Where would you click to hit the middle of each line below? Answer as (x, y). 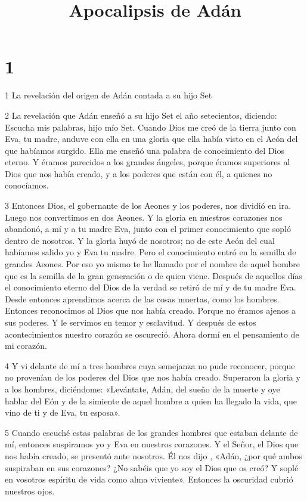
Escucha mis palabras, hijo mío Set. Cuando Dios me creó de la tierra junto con (151, 127)
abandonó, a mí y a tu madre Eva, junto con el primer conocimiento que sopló (148, 229)
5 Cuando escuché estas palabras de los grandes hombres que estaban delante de (151, 432)
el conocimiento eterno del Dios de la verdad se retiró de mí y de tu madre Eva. (151, 287)
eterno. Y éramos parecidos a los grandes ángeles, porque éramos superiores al (148, 162)
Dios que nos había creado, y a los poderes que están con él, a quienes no (139, 173)
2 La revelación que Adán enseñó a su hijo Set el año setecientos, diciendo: (141, 115)
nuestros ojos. (30, 491)
